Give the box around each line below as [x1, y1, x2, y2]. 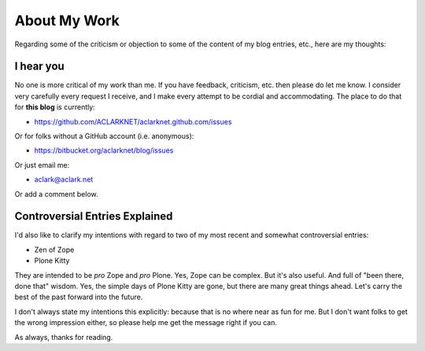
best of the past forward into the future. [14, 292, 143, 302]
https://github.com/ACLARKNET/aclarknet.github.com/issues [34, 116, 232, 126]
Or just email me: [14, 160, 70, 169]
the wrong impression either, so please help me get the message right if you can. [14, 318, 277, 327]
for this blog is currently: [14, 102, 96, 112]
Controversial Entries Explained [14, 209, 173, 224]
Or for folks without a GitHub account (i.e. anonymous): [14, 131, 194, 141]
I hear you [14, 60, 65, 73]
